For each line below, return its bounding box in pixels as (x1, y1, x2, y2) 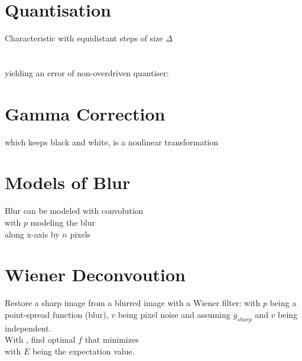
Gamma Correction (5, 101, 165, 125)
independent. (5, 321, 51, 334)
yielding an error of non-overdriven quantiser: (5, 66, 169, 79)
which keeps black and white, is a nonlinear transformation (5, 135, 219, 148)
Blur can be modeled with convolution (5, 204, 144, 217)
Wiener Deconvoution (5, 262, 186, 287)
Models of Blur (5, 170, 131, 194)
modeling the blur (30, 216, 95, 228)
